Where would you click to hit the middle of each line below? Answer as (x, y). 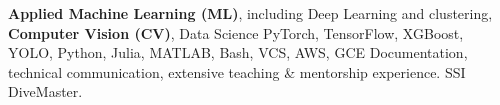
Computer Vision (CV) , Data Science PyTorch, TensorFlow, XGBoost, (236, 32)
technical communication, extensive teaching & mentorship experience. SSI (237, 71)
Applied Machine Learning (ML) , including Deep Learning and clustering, (250, 13)
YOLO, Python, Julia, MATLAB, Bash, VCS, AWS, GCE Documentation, (238, 52)
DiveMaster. (45, 91)
